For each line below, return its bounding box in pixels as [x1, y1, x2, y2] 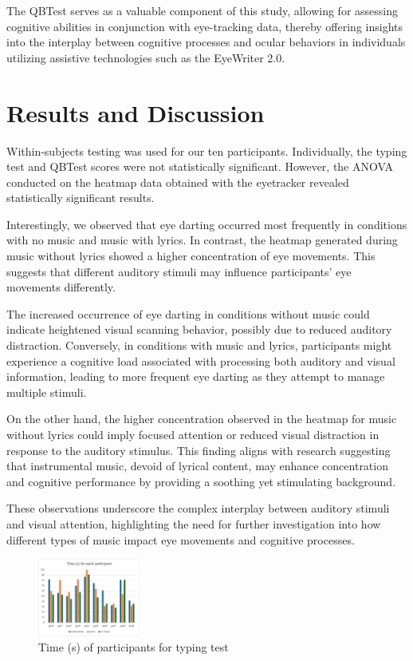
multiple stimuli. [6, 383, 87, 400]
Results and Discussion [6, 96, 265, 129]
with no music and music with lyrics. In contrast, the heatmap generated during [6, 232, 398, 248]
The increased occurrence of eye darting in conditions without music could [6, 305, 370, 322]
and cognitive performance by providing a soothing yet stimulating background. [6, 473, 396, 489]
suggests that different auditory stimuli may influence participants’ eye [6, 263, 352, 279]
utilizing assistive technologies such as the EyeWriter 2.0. [6, 49, 285, 65]
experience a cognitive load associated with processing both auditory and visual [6, 352, 395, 369]
